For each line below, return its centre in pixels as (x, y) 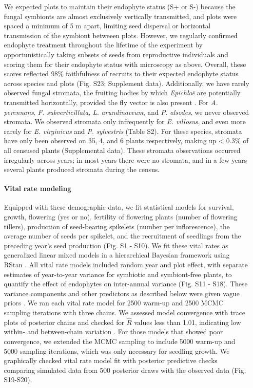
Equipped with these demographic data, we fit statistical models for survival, (119, 207)
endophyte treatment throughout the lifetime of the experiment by (103, 45)
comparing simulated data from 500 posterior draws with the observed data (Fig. (125, 370)
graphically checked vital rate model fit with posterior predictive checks (111, 360)
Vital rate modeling (38, 188)
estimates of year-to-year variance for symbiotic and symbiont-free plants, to (118, 274)
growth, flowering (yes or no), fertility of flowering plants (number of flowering (121, 217)
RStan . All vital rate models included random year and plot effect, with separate (126, 265)
